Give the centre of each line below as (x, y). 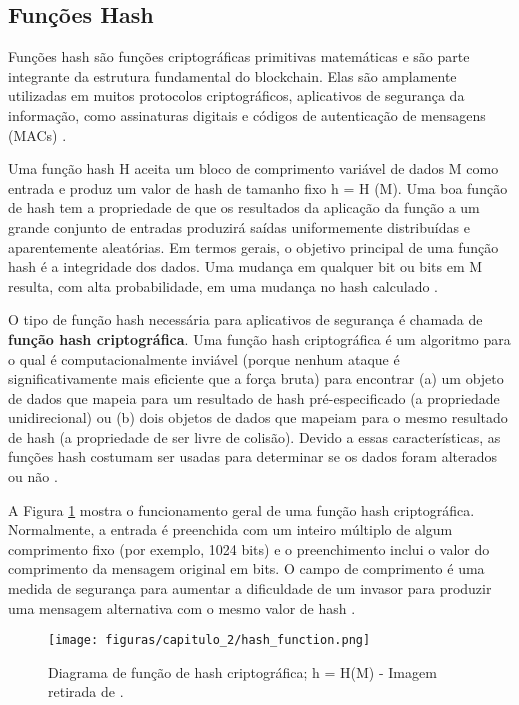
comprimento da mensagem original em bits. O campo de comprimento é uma (246, 568)
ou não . (33, 476)
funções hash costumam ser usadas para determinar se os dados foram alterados (253, 456)
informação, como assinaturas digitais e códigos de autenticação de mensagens (247, 114)
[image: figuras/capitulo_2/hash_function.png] (209, 640)
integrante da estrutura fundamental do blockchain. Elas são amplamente (232, 75)
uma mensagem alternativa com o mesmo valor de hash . (182, 607)
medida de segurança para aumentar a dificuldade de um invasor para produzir (250, 588)
